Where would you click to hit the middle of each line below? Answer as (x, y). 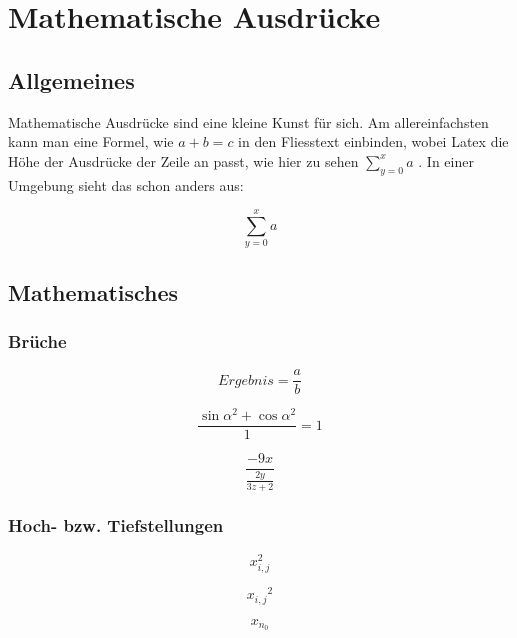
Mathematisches (93, 291)
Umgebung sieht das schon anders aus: (126, 184)
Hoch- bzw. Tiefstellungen (116, 525)
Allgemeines (71, 79)
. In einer (446, 160)
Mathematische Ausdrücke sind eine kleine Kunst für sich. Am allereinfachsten (248, 121)
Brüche (37, 340)
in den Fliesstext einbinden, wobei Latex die (373, 141)
